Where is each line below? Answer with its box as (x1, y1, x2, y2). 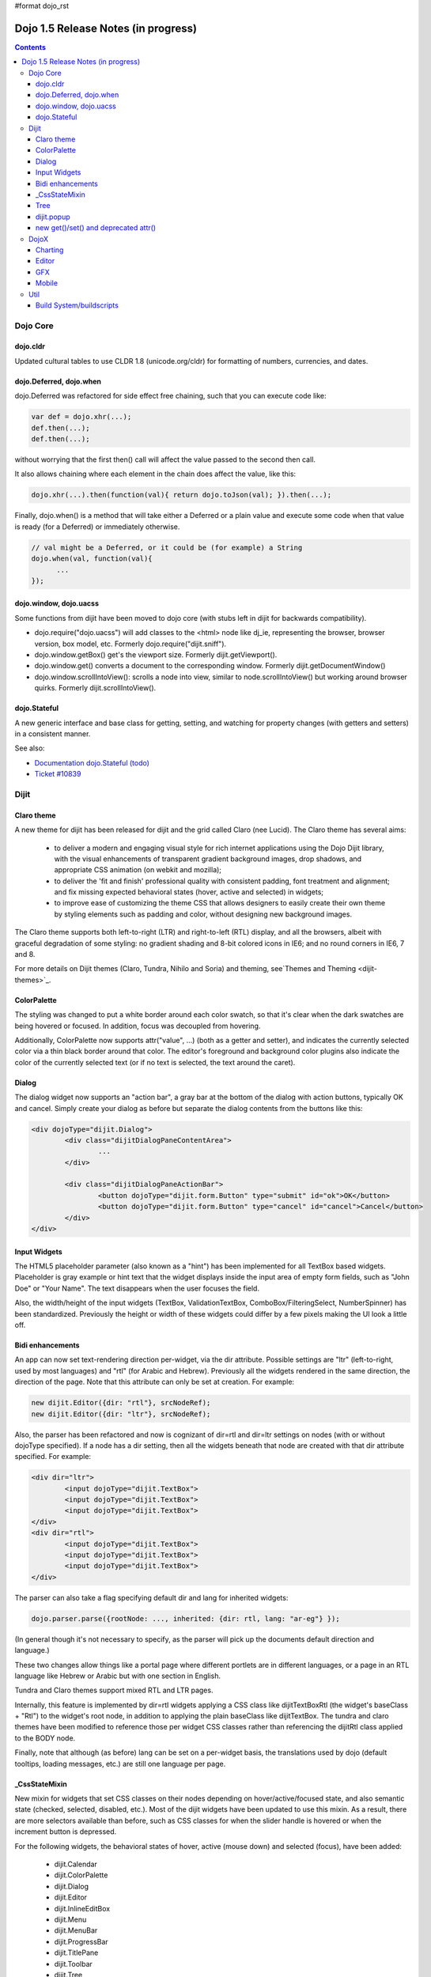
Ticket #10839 (34, 769, 81, 779)
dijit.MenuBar (54, 1926, 98, 1935)
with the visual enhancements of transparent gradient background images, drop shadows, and (54, 854, 362, 864)
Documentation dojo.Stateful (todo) (34, 758, 150, 767)
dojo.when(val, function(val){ (31, 554, 153, 563)
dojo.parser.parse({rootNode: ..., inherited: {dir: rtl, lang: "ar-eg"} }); (31, 1614, 340, 1623)
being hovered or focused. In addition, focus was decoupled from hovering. (14, 1021, 261, 1030)
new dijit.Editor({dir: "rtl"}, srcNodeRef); (31, 1398, 211, 1408)
